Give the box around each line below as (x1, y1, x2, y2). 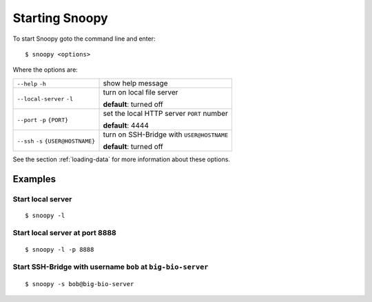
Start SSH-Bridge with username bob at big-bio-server (12, 262, 209, 272)
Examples (12, 173, 56, 185)
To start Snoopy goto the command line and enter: (12, 34, 156, 43)
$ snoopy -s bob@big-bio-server (25, 280, 134, 288)
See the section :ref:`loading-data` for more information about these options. (12, 155, 231, 163)
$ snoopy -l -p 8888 (25, 245, 94, 253)
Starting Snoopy (12, 10, 108, 26)
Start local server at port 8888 (12, 228, 116, 238)
